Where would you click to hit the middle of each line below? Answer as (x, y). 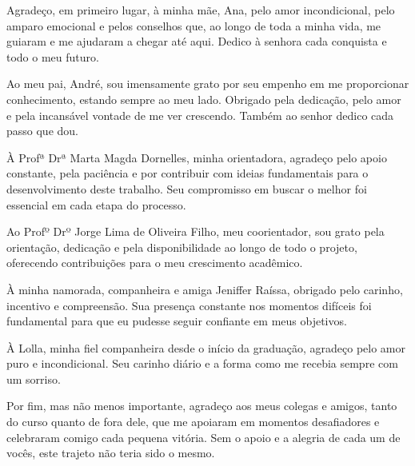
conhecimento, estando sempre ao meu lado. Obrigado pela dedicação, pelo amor (204, 99)
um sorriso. (34, 378)
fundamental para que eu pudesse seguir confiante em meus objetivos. (177, 321)
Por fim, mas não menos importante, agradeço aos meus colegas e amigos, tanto (202, 406)
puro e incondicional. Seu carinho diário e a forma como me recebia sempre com (202, 363)
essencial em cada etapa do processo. (96, 204)
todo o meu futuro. (53, 56)
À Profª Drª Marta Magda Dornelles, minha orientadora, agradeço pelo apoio (197, 157)
